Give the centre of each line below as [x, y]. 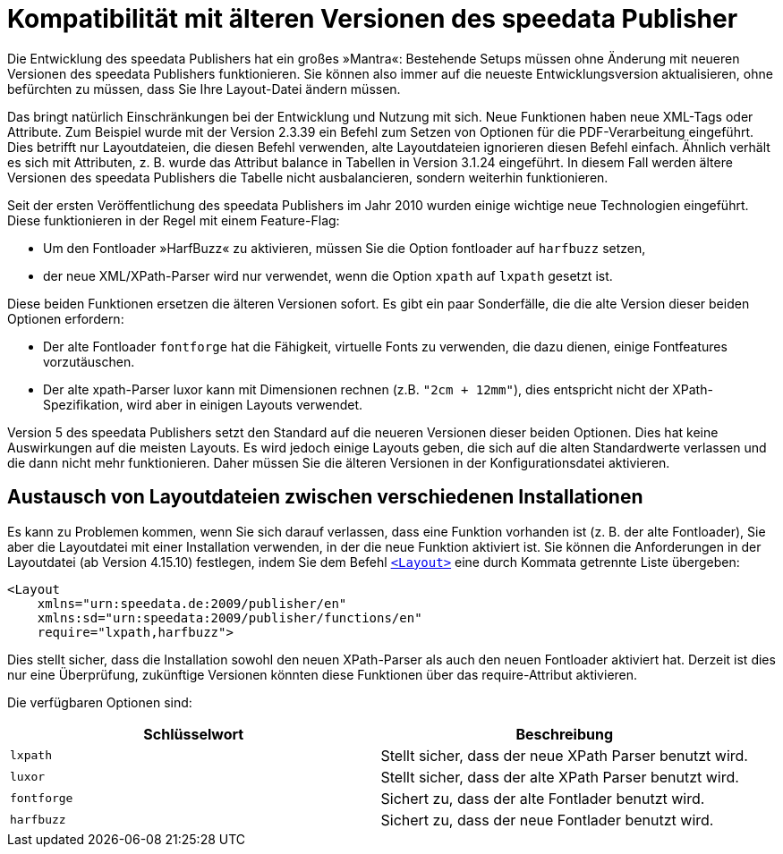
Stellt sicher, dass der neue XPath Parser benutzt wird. [564, 755]
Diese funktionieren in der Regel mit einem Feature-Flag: [174, 220]
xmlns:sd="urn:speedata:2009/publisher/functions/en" [230, 617]
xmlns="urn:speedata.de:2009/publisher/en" [192, 603]
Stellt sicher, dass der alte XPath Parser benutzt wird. [560, 777]
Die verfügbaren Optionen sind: [100, 702]
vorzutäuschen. [89, 361]
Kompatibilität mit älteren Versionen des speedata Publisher [373, 19]
